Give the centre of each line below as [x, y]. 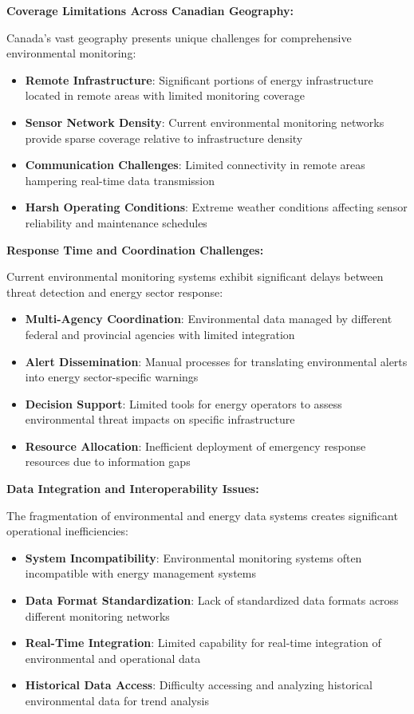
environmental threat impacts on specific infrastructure [160, 419]
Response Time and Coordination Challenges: [135, 249]
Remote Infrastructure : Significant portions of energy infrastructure [199, 79]
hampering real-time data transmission [120, 180]
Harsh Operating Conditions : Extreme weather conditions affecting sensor [216, 207]
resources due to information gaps [108, 462]
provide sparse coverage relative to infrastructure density [164, 138]
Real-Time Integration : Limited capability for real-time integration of [203, 643]
